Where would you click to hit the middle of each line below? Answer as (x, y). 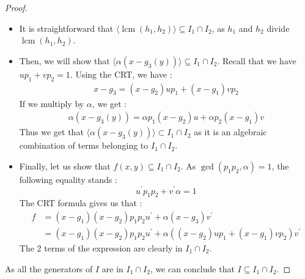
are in (112, 268)
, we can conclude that (192, 268)
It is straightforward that (66, 28)
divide (278, 28)
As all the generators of (49, 268)
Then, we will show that (64, 60)
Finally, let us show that (65, 166)
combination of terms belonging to (84, 145)
